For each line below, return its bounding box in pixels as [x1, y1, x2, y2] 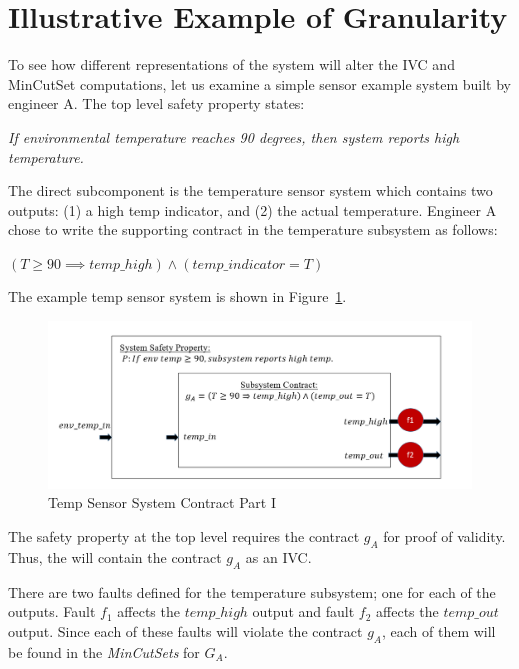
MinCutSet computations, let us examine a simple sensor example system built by [8, 73, 511, 94]
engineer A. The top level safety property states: [8, 93, 305, 114]
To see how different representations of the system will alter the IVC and [8, 54, 455, 75]
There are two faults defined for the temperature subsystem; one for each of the [8, 581, 496, 602]
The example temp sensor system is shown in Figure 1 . [8, 286, 347, 307]
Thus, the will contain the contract [8, 546, 222, 567]
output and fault [252, 601, 355, 622]
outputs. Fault [8, 601, 96, 622]
